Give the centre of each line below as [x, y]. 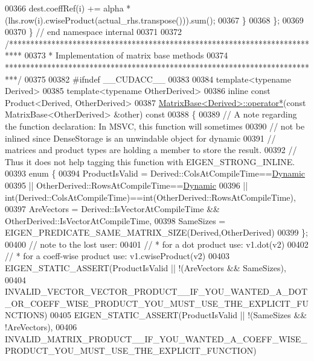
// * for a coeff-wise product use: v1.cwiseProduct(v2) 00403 [117, 256]
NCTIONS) [26, 315]
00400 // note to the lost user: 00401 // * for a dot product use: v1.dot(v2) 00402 [157, 244]
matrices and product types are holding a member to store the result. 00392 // [151, 150]
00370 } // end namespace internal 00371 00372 [93, 32]
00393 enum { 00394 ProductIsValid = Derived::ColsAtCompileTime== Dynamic [155, 173]
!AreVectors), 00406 [41, 327]
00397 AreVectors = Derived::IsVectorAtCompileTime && [112, 209]
